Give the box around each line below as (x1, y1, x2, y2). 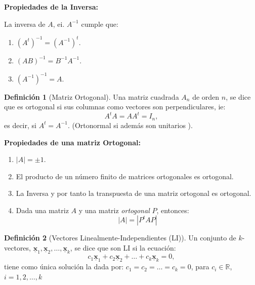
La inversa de (4, 18, 46, 29)
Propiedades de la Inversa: (4, 2, 98, 12)
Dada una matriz (16, 205, 69, 215)
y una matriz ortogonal (78, 205, 150, 215)
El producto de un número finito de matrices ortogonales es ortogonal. (16, 171, 234, 181)
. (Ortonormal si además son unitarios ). (67, 119, 193, 130)
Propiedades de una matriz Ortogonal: (4, 137, 141, 147)
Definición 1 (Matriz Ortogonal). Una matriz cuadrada (4, 91, 179, 102)
